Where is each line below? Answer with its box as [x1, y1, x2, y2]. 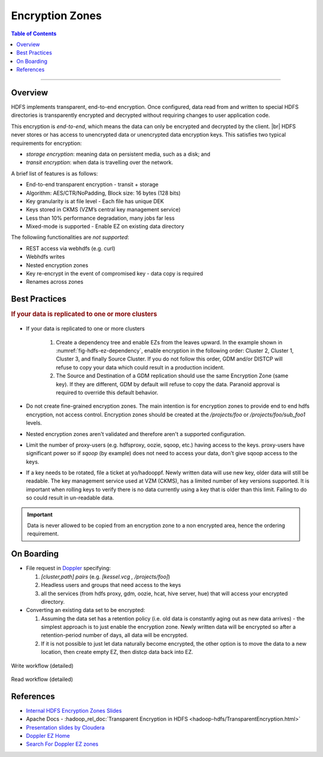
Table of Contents [11, 30, 57, 37]
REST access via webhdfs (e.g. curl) [26, 244, 116, 252]
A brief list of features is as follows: [11, 169, 98, 177]
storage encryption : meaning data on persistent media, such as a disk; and [26, 150, 211, 158]
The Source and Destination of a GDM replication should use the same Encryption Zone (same [56, 372, 288, 380]
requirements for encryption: [11, 140, 82, 147]
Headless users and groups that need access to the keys [41, 582, 182, 589]
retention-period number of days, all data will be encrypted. [41, 632, 188, 639]
